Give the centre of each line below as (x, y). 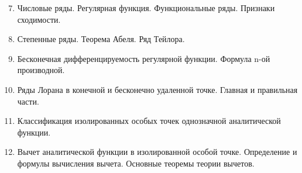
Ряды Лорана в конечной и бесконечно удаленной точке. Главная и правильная (157, 89)
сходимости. (39, 19)
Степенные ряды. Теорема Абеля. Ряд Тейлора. (101, 39)
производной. (41, 70)
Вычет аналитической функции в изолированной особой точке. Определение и (157, 152)
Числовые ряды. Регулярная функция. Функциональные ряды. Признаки (146, 8)
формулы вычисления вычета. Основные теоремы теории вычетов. (136, 163)
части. (28, 101)
